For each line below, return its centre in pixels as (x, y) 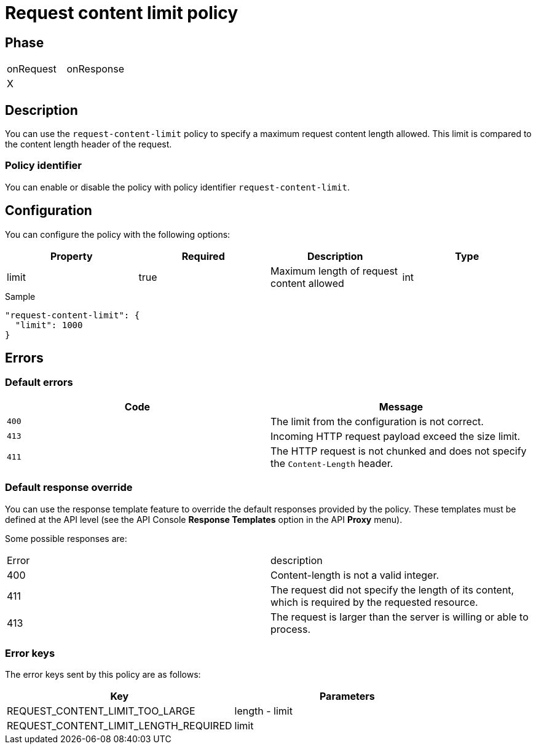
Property (71, 256)
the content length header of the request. (89, 144)
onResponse (95, 69)
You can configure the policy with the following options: (118, 234)
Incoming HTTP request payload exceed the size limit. (396, 436)
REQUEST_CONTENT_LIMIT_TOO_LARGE (101, 711)
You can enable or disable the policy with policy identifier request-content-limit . (178, 187)
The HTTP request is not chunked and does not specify (399, 451)
